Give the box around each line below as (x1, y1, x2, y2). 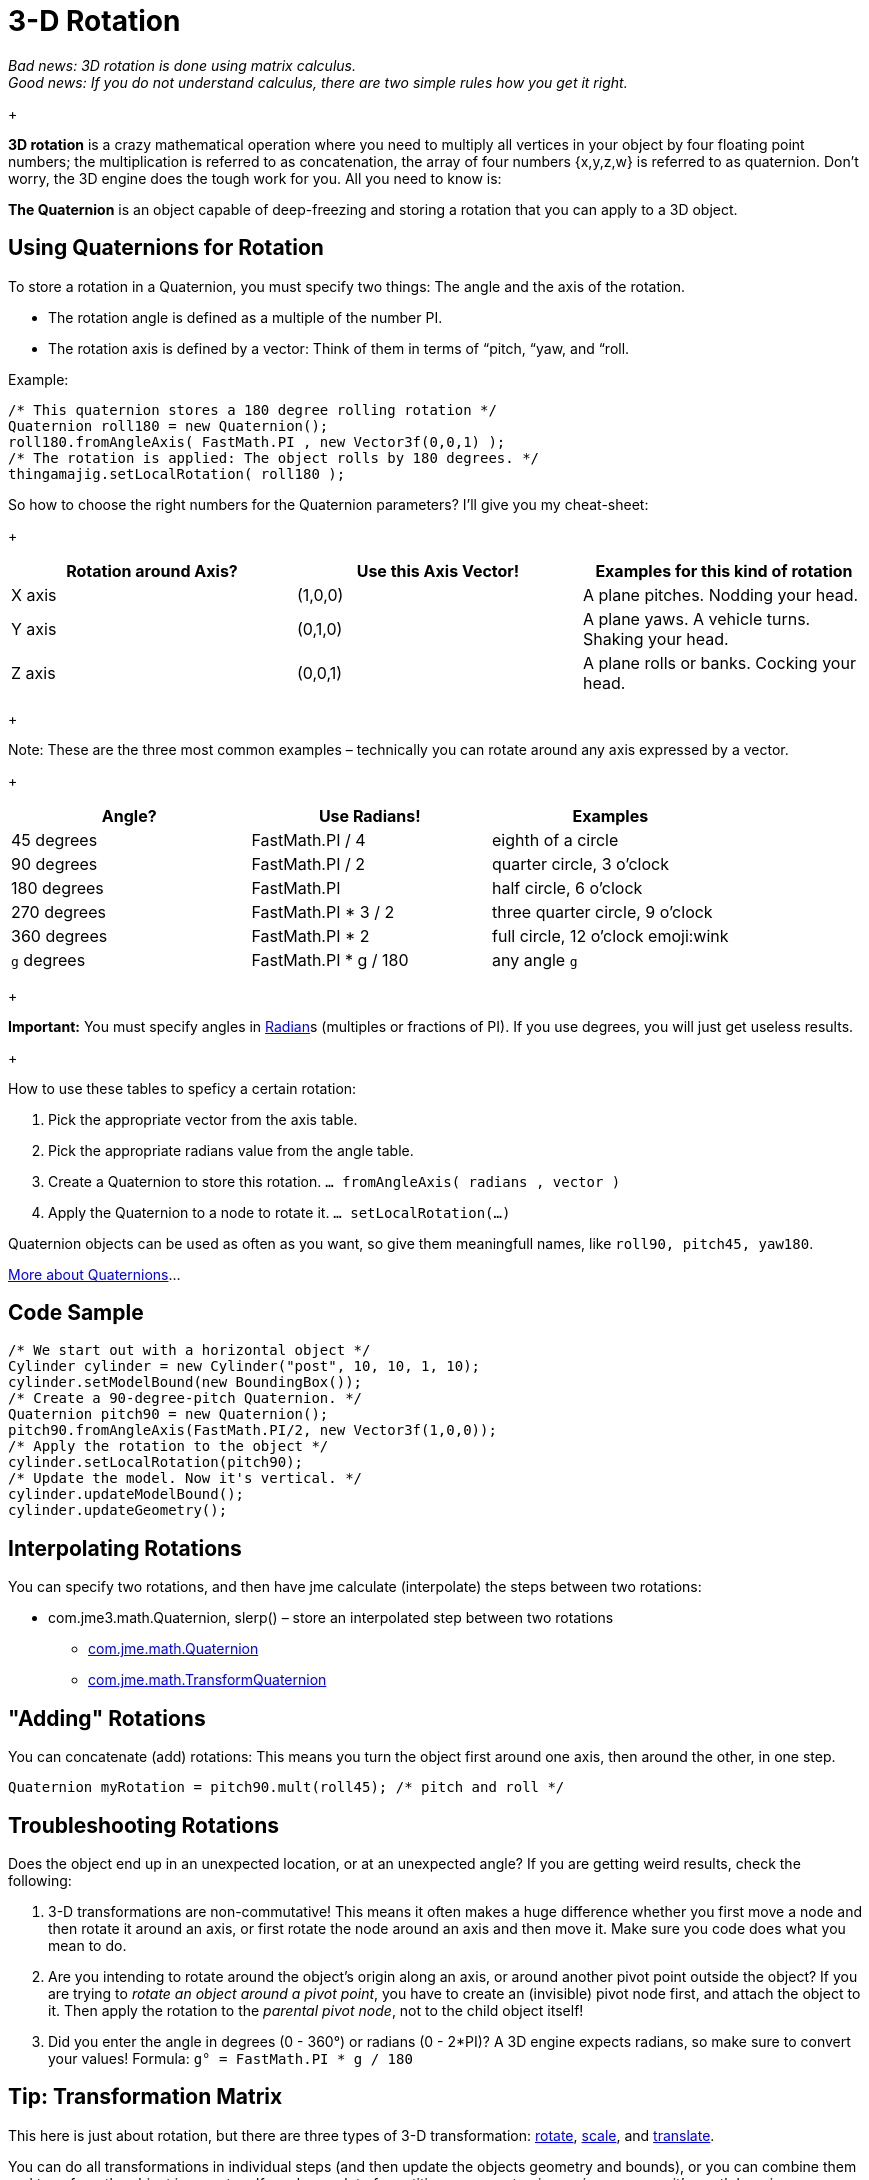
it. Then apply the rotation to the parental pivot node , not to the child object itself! (48, 2001, 584, 2019)
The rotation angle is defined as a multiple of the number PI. (48, 308, 443, 326)
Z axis (11, 662, 56, 683)
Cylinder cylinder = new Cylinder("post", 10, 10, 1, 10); (8, 1358, 481, 1375)
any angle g (492, 949, 578, 970)
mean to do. (48, 1936, 127, 1954)
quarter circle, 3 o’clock (492, 853, 669, 874)
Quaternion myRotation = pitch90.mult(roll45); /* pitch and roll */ (8, 1779, 565, 1796)
